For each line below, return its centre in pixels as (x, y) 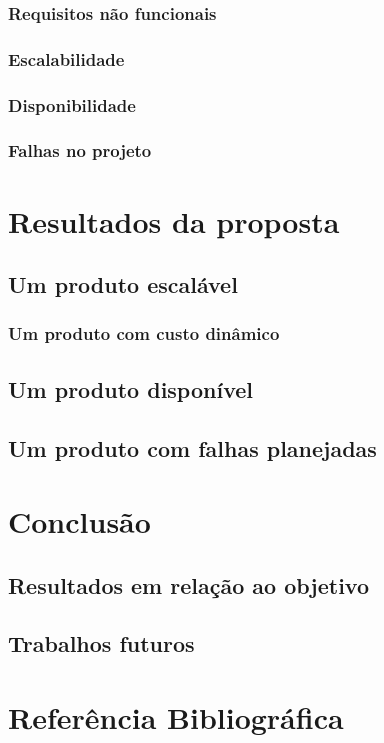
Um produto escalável (123, 284)
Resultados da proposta (174, 220)
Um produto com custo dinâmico (144, 333)
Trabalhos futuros (101, 643)
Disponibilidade (72, 104)
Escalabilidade (66, 58)
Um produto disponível (130, 388)
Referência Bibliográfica (176, 717)
